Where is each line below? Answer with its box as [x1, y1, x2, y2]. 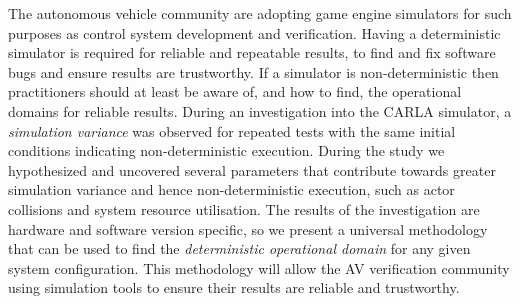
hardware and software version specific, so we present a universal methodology [8, 218, 488, 239]
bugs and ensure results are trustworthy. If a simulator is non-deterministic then [8, 61, 499, 82]
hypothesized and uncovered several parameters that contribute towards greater [8, 159, 496, 180]
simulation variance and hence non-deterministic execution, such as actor [8, 179, 455, 200]
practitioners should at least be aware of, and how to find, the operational [8, 81, 462, 102]
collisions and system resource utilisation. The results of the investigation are [8, 198, 480, 219]
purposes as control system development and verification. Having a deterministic [8, 22, 501, 43]
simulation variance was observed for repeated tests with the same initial [8, 120, 456, 141]
